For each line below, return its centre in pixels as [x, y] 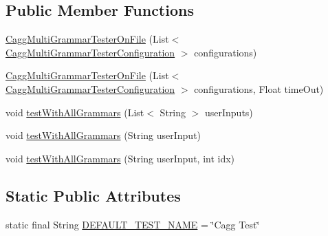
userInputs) [229, 112]
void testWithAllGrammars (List [75, 112]
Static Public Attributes [93, 195]
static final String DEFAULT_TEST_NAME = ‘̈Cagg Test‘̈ [133, 224]
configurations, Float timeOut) [259, 88]
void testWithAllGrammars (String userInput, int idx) [120, 158]
